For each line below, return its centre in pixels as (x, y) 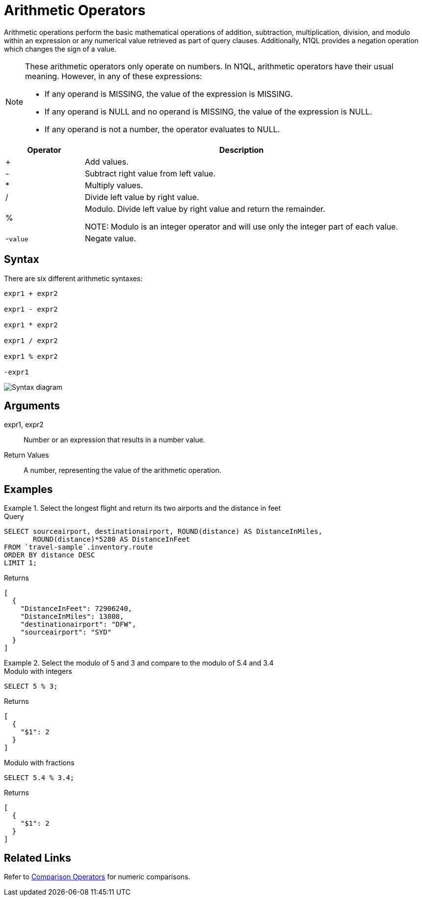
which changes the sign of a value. (60, 49)
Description (241, 150)
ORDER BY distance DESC (50, 555)
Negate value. (111, 238)
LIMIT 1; (21, 563)
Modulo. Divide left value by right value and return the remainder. (205, 209)
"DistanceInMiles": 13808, (72, 617)
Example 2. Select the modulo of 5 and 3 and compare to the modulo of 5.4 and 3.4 (139, 663)
